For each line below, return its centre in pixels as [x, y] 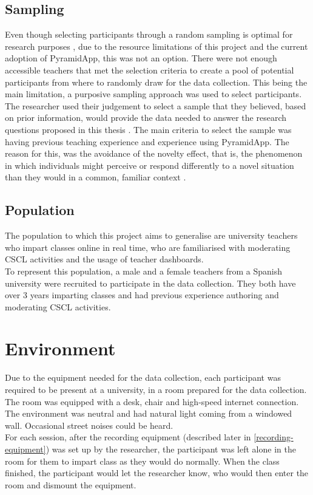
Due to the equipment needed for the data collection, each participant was [143, 377]
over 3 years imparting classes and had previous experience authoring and [142, 295]
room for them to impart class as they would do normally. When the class [142, 461]
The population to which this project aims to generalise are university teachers [151, 235]
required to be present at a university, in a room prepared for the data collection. [156, 389]
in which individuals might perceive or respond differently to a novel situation [150, 165]
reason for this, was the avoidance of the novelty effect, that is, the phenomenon [154, 153]
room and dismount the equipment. [71, 484]
